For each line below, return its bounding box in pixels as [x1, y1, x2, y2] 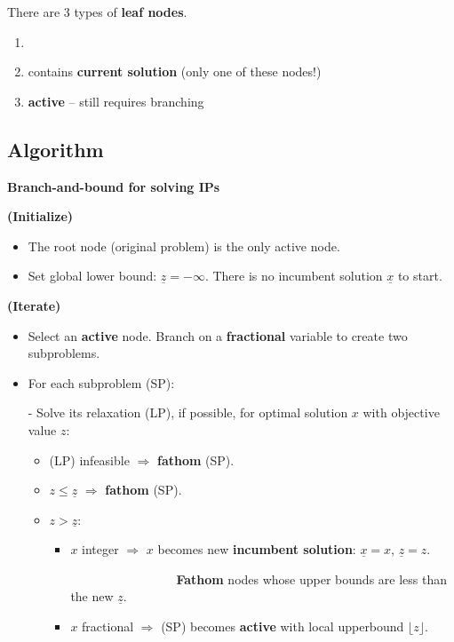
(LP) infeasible [49, 450, 130, 469]
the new [70, 587, 114, 606]
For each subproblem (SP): [28, 373, 175, 392]
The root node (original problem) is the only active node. [28, 236, 340, 255]
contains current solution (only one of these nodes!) [28, 62, 322, 81]
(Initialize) [7, 207, 74, 226]
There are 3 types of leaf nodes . [7, 3, 187, 20]
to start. [397, 266, 442, 285]
